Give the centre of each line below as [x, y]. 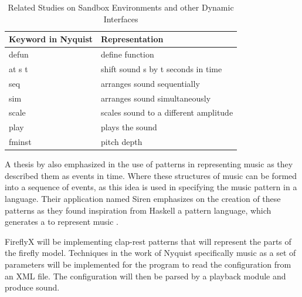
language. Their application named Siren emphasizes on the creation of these [143, 198]
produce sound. [32, 287]
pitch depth [122, 142]
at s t [18, 68]
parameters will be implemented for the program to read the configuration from [148, 264]
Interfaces [121, 18]
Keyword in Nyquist [51, 39]
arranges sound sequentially [150, 83]
